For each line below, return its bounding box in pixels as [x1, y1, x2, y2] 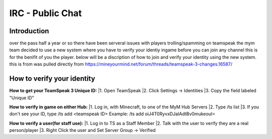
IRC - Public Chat [9, 8, 82, 19]
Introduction [9, 27, 49, 35]
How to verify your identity [9, 75, 95, 83]
